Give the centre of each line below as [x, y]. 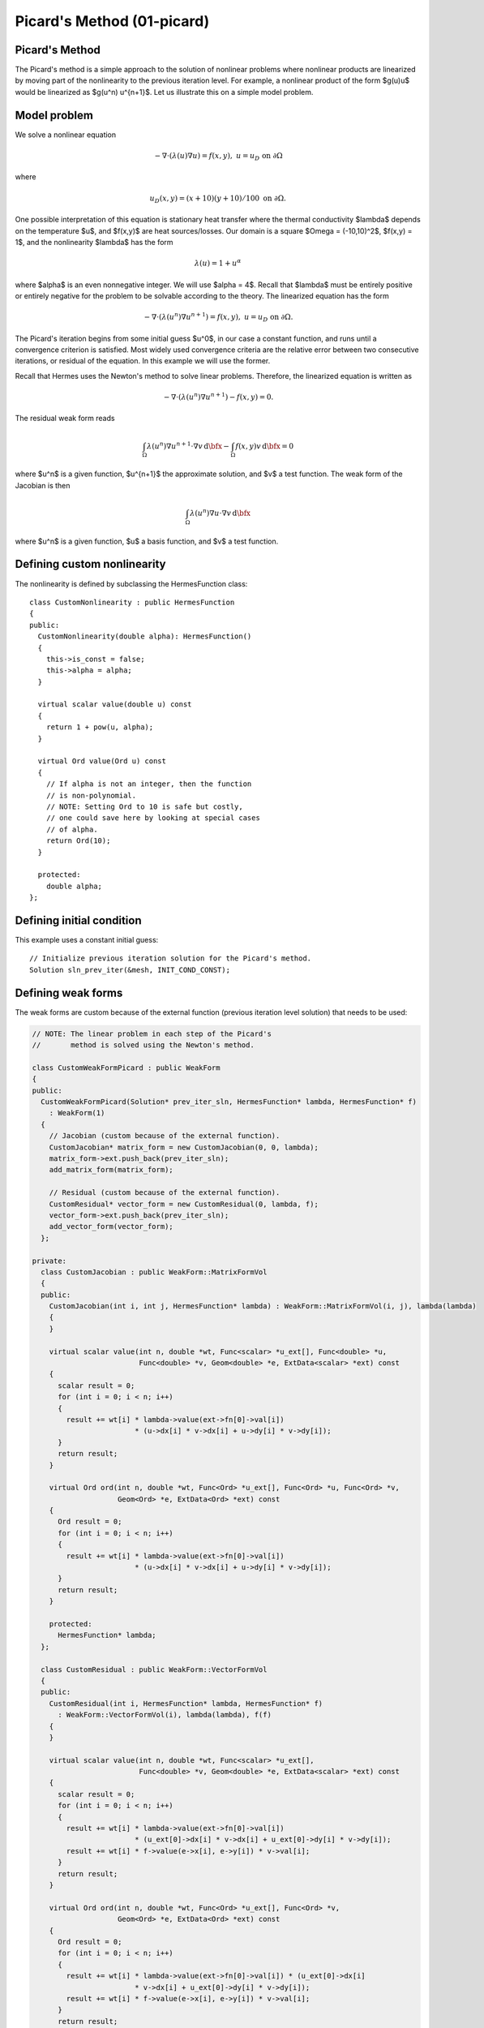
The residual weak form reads [65, 419]
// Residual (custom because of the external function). [165, 1193]
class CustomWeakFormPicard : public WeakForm [126, 1068]
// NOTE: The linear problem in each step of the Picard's [152, 1033]
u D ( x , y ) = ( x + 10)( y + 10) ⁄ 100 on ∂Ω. [218, 199]
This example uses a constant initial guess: [87, 940]
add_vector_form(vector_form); [111, 1227]
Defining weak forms [69, 993]
